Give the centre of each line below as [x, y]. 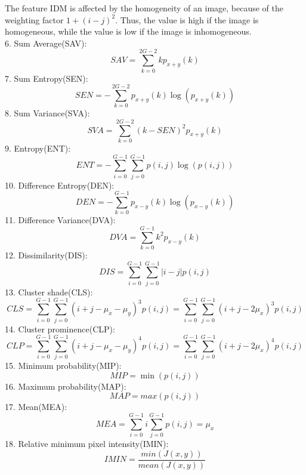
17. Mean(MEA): [36, 407]
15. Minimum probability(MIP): [63, 365]
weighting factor [34, 19]
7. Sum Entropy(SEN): [47, 78]
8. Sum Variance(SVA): [47, 113]
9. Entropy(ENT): [38, 148]
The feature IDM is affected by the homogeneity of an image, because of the [144, 8]
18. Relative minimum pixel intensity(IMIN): [87, 444]
